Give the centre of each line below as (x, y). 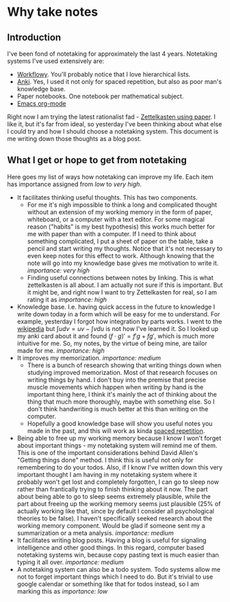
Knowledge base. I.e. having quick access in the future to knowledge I (116, 307)
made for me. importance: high (61, 350)
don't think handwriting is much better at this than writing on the (118, 408)
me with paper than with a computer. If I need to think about (112, 233)
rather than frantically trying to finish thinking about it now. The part (112, 489)
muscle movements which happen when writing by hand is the (115, 387)
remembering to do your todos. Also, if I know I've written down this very (120, 467)
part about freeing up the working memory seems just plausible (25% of (119, 503)
